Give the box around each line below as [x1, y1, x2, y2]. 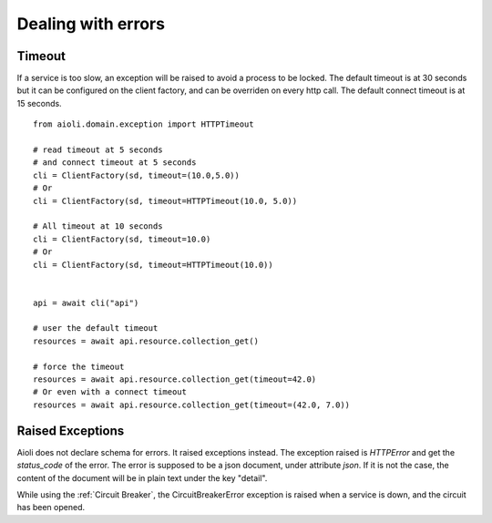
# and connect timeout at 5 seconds [33, 158, 197, 168]
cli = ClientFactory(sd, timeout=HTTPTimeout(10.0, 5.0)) [33, 196, 298, 206]
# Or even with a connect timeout [33, 387, 187, 397]
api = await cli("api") [33, 297, 139, 308]
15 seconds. [16, 97, 63, 108]
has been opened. [16, 502, 86, 513]
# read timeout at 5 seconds [33, 145, 163, 155]
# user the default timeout [33, 323, 159, 333]
